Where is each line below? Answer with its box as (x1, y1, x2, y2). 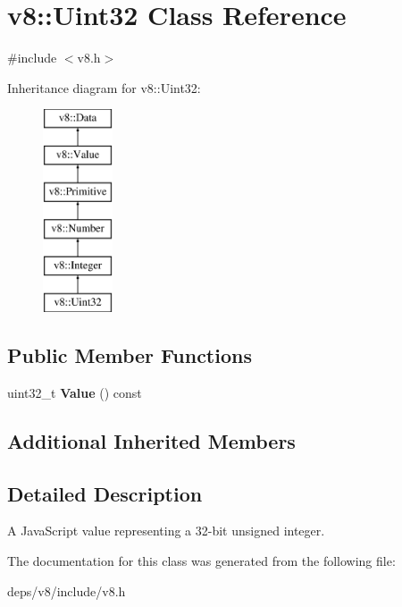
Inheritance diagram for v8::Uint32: (7, 78, 201, 97)
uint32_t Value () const (7, 383, 142, 401)
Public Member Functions (7, 341, 252, 369)
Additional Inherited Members (7, 426, 296, 454)
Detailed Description (7, 479, 203, 507)
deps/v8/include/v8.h (7, 581, 126, 600)
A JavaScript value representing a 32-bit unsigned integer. (7, 521, 325, 540)
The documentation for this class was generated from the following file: (7, 552, 396, 570)
